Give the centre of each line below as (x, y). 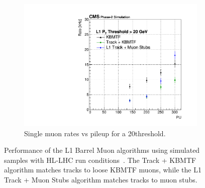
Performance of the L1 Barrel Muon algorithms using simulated (102, 150)
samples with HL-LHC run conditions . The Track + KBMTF (100, 160)
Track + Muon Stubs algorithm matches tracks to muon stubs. (101, 180)
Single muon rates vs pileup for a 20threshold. (95, 133)
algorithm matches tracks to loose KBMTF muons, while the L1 (103, 170)
